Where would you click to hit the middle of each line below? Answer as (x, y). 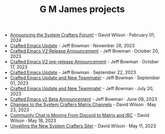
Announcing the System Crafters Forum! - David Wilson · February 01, (82, 35)
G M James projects (82, 9)
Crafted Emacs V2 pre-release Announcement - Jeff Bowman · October (84, 62)
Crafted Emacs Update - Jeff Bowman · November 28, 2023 (72, 46)
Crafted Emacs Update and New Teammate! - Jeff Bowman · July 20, (82, 89)
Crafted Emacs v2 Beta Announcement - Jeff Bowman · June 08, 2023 (84, 99)
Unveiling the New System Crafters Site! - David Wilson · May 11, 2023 (83, 126)
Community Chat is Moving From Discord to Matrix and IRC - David (80, 115)
